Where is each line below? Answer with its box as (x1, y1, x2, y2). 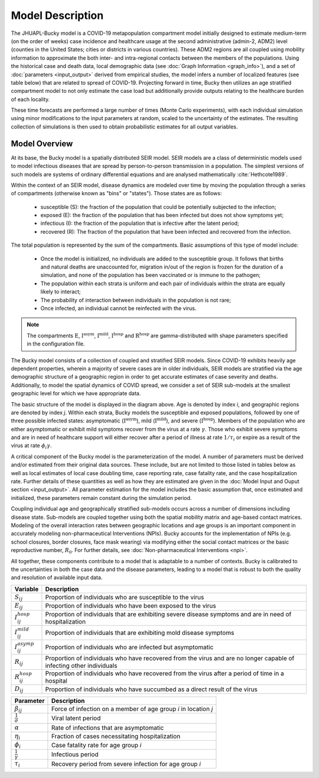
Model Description (11, 9, 104, 22)
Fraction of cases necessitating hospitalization (51, 732, 181, 741)
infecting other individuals (45, 661, 118, 670)
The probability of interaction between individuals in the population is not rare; (40, 296, 232, 304)
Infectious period (51, 750, 99, 758)
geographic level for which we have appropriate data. (11, 390, 141, 397)
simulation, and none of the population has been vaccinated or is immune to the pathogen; (40, 272, 261, 279)
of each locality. (11, 95, 50, 103)
